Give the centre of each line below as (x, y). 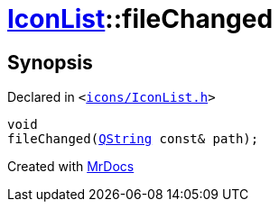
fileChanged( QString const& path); (133, 139)
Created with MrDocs (71, 167)
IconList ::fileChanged (140, 19)
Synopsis (50, 62)
